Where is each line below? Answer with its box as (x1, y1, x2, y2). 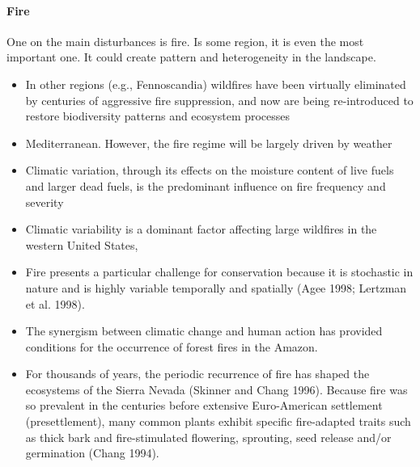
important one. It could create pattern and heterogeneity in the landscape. (6, 48, 376, 65)
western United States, (25, 236, 138, 253)
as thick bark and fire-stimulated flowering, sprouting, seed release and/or (25, 428, 392, 445)
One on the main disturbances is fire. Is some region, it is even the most (6, 32, 364, 49)
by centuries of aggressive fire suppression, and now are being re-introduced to (25, 91, 414, 108)
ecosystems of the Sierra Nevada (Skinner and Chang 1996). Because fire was (25, 381, 408, 398)
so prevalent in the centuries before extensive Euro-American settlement (25, 397, 383, 414)
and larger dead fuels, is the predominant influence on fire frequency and (25, 177, 386, 194)
